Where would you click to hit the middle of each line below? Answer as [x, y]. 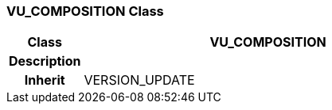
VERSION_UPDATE [139, 80]
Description [45, 61]
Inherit [45, 80]
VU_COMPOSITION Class [85, 11]
